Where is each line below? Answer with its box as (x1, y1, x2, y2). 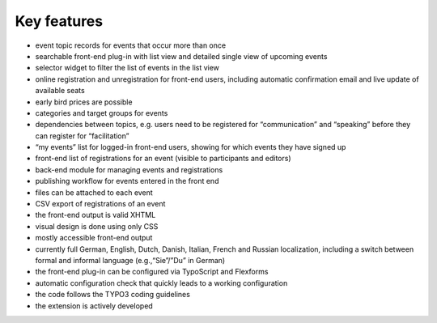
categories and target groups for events (35, 108, 168, 117)
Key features (15, 12, 104, 30)
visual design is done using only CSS (35, 221, 159, 231)
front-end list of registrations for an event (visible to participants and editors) (35, 154, 291, 164)
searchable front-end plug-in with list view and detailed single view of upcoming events (35, 51, 328, 61)
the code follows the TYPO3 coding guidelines (35, 290, 190, 300)
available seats (35, 86, 85, 96)
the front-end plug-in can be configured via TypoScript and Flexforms (35, 267, 269, 277)
